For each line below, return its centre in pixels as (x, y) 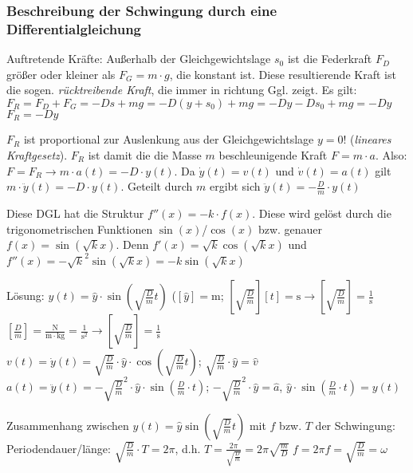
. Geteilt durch (157, 186)
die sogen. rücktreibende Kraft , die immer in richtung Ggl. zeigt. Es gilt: (182, 90)
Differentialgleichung (74, 28)
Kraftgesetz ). (37, 154)
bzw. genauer (290, 229)
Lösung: (26, 296)
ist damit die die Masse (145, 154)
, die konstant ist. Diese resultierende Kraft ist (283, 74)
